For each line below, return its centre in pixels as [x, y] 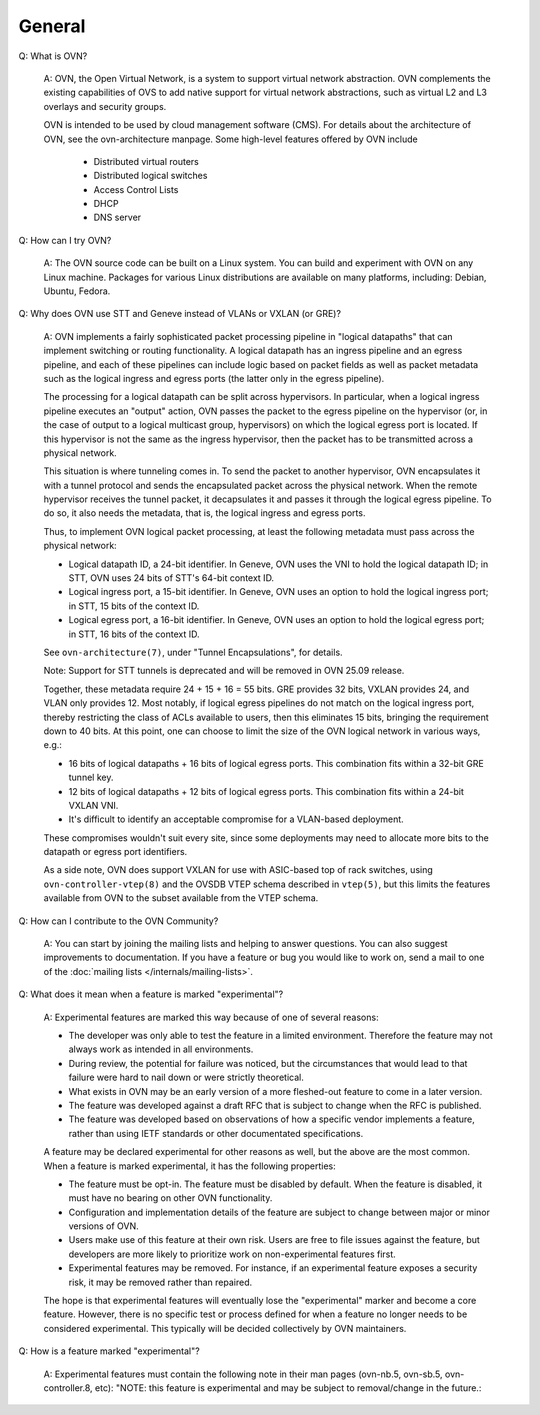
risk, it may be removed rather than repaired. [160, 1282]
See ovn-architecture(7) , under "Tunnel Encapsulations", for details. [193, 652]
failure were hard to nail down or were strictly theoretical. [186, 1077]
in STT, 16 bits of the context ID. [134, 634]
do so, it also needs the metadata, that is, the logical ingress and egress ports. [204, 513]
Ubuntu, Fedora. [77, 291]
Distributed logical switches [150, 176]
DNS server [117, 217]
